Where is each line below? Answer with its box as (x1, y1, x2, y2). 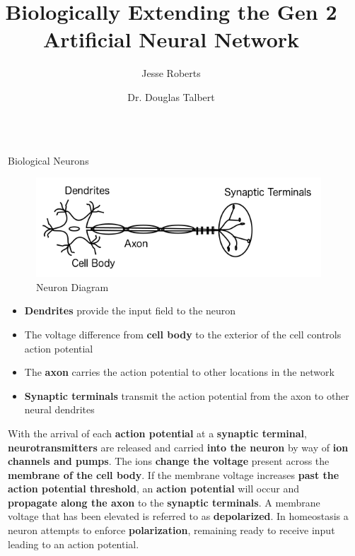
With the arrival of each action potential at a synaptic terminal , (8, 425, 307, 440)
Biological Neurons (8, 153, 89, 167)
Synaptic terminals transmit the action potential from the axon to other (24, 388, 349, 403)
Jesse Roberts (141, 66, 201, 81)
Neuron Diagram (36, 279, 109, 294)
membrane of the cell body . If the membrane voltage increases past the (8, 467, 339, 482)
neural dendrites (24, 402, 95, 417)
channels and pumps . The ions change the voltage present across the (8, 454, 330, 468)
